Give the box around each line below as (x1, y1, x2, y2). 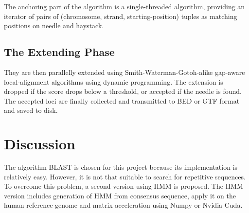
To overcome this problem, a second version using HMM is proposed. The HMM (4, 181, 243, 191)
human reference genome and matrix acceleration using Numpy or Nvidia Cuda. (4, 200, 243, 210)
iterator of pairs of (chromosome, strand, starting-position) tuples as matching (4, 11, 237, 21)
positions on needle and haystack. (4, 20, 104, 31)
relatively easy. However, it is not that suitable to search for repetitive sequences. (4, 171, 246, 181)
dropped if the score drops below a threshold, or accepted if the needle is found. (4, 86, 242, 96)
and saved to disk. (4, 105, 58, 115)
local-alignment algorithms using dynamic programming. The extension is (4, 76, 223, 87)
